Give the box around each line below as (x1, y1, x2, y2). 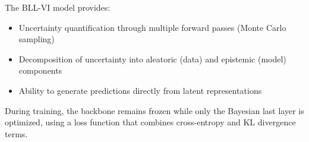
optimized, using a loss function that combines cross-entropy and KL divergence (5, 116, 296, 128)
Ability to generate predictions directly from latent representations (18, 84, 262, 96)
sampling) (18, 33, 55, 45)
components (18, 64, 62, 77)
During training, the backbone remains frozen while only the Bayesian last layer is (5, 104, 304, 116)
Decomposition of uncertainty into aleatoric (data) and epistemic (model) (18, 52, 286, 65)
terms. (5, 127, 28, 140)
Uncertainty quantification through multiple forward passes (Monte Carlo (18, 21, 286, 33)
